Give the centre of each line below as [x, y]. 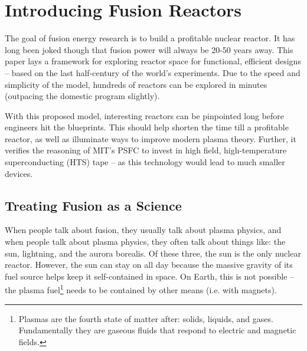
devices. [19, 173]
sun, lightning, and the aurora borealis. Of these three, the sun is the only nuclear [153, 253]
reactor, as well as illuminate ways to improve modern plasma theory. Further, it [151, 138]
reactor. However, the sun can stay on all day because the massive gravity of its [149, 265]
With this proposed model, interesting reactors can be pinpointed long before [145, 115]
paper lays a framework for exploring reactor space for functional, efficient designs [153, 61]
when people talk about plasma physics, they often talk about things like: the [145, 242]
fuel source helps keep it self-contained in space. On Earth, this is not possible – [150, 276]
